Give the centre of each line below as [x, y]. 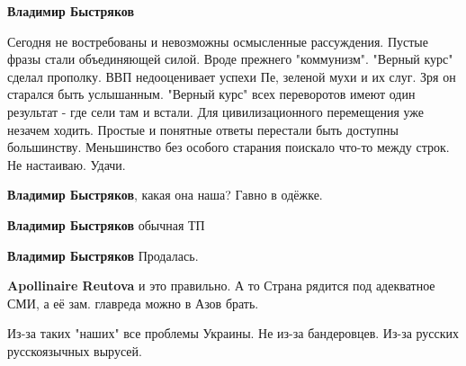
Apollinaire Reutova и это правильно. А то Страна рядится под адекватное [221, 286]
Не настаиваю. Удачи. [67, 164]
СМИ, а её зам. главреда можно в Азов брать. [133, 303]
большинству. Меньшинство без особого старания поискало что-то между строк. [229, 147]
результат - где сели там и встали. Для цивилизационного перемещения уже [216, 111]
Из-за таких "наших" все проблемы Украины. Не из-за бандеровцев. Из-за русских [233, 333]
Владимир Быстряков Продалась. [103, 255]
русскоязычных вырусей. [75, 350]
